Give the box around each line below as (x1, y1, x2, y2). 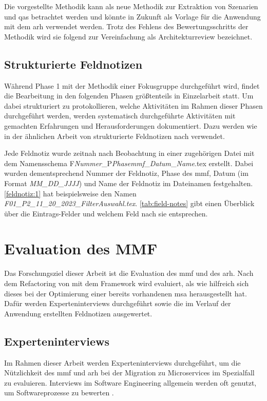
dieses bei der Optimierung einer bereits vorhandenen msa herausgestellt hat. (4, 288, 247, 298)
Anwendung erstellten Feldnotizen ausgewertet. (4, 308, 152, 318)
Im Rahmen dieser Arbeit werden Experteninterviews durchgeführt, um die (4, 357, 241, 368)
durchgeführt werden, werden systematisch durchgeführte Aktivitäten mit (4, 110, 236, 121)
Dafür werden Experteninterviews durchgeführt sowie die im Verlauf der (4, 298, 231, 309)
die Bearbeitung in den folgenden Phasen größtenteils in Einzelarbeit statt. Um (4, 90, 254, 101)
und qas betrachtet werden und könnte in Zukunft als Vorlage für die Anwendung (4, 11, 261, 22)
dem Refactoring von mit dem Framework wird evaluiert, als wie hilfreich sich (4, 278, 249, 289)
